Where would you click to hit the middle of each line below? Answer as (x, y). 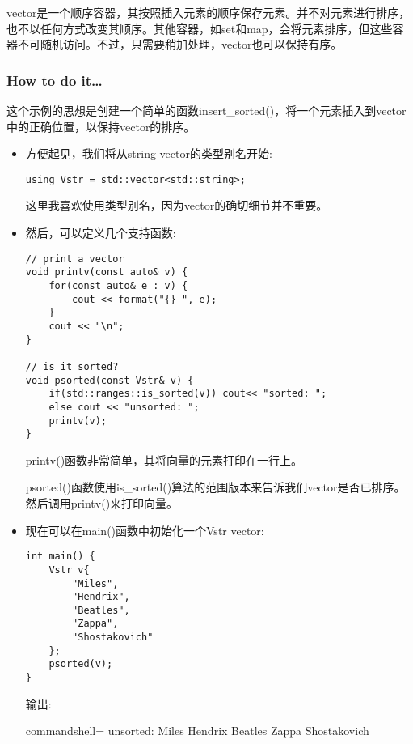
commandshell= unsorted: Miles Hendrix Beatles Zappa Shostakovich (197, 731)
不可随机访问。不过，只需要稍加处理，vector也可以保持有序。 (180, 44)
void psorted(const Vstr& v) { (110, 380)
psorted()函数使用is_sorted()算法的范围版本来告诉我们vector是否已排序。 (215, 487)
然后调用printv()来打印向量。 (102, 503)
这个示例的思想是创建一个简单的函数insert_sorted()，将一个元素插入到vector (206, 110)
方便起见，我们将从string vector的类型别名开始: (149, 153)
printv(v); (78, 421)
